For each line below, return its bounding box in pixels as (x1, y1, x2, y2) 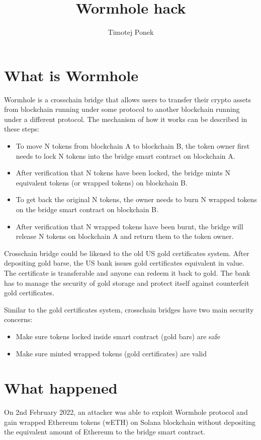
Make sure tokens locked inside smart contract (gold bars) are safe (16, 331, 221, 341)
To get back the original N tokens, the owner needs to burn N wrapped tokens (16, 194, 257, 205)
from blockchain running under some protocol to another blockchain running (4, 104, 240, 114)
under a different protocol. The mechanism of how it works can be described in (4, 113, 247, 124)
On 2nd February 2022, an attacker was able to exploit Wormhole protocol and (4, 407, 248, 417)
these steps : (4, 123, 40, 134)
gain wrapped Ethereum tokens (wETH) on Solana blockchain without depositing (4, 416, 256, 427)
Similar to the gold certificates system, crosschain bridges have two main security (4, 304, 254, 315)
